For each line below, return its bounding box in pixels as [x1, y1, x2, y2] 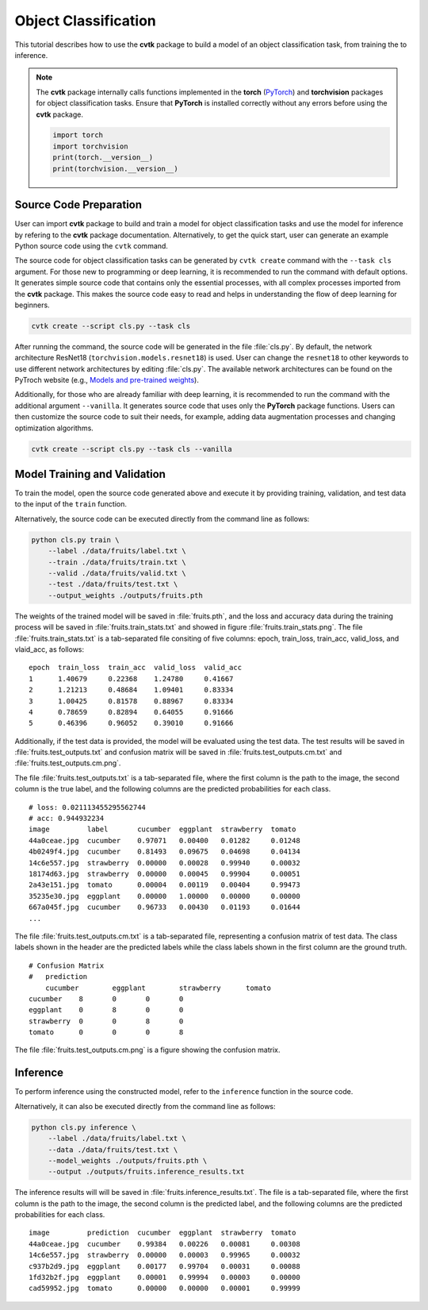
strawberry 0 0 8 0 [29, 1016, 184, 1026]
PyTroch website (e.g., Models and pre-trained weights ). [14, 376, 200, 385]
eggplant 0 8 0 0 [29, 1005, 184, 1015]
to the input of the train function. [14, 499, 127, 509]
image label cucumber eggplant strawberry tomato [29, 825, 296, 834]
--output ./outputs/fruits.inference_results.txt [48, 1167, 245, 1177]
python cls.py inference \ [31, 1123, 136, 1131]
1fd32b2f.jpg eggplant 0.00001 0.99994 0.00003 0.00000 [29, 1273, 300, 1282]
